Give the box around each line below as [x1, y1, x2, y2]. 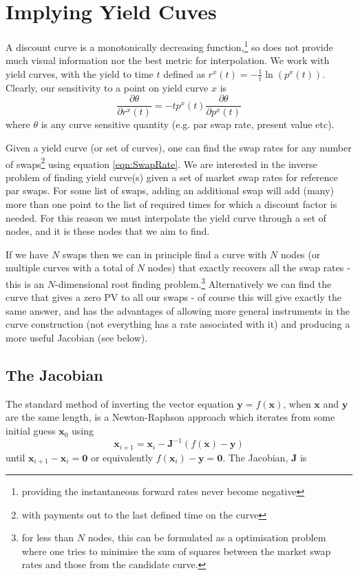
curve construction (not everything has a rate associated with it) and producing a [6, 317, 350, 331]
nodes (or [280, 247, 321, 261]
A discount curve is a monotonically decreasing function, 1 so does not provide [6, 38, 333, 54]
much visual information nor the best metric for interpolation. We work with [6, 53, 330, 67]
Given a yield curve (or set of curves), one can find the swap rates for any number [6, 140, 352, 155]
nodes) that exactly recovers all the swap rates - [147, 260, 350, 275]
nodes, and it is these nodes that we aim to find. [6, 224, 210, 238]
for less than [21, 530, 74, 545]
